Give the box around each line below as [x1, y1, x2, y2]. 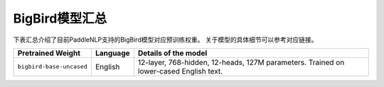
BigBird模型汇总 [13, 11, 107, 26]
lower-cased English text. [137, 66, 223, 76]
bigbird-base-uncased [17, 63, 88, 71]
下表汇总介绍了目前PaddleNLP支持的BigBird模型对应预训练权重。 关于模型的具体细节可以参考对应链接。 [13, 35, 318, 44]
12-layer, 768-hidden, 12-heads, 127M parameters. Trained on [137, 57, 345, 67]
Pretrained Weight [17, 48, 81, 58]
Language [95, 48, 131, 58]
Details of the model [137, 48, 208, 58]
